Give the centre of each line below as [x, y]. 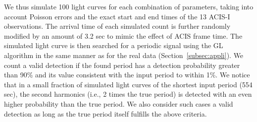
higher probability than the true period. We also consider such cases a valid [119, 103]
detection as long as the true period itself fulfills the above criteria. [105, 113]
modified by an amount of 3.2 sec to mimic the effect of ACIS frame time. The [123, 35]
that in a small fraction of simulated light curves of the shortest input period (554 [128, 84]
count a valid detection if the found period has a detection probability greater [122, 65]
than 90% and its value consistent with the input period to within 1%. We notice [127, 75]
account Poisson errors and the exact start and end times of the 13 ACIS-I [117, 16]
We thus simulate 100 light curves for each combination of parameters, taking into [129, 6]
